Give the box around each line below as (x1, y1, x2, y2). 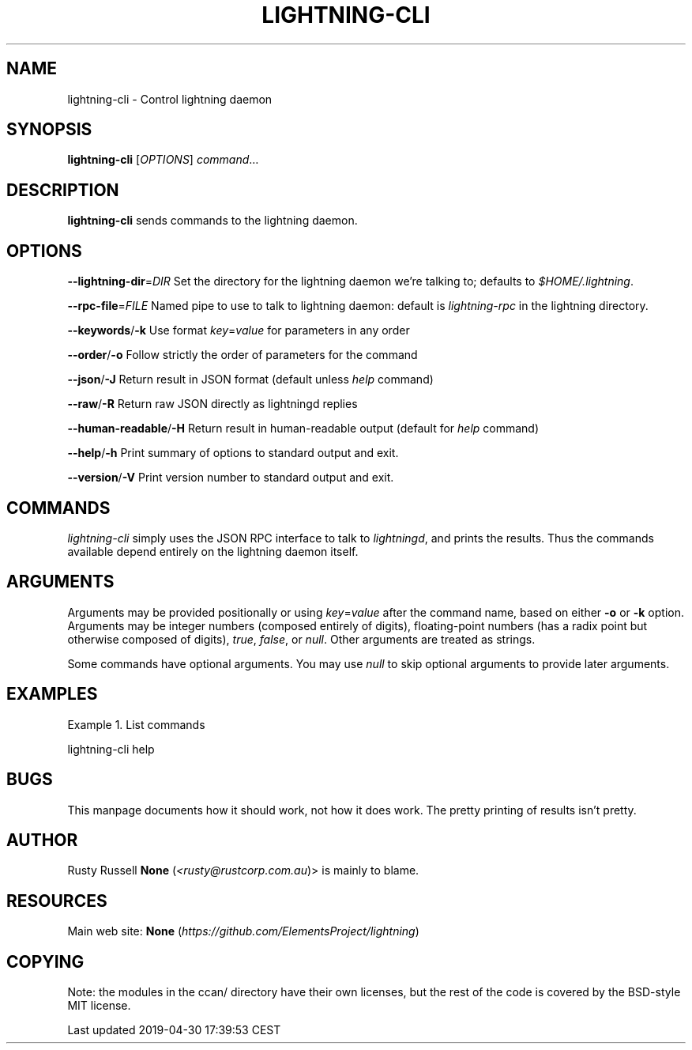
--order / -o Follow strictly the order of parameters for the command (67, 348, 418, 362)
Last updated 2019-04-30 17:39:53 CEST (67, 1023, 281, 1037)
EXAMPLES (6, 684, 98, 704)
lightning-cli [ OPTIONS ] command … (67, 153, 259, 167)
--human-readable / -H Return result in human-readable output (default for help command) (67, 421, 540, 436)
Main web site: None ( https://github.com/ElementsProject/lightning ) (67, 924, 419, 939)
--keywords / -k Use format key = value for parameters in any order (67, 323, 410, 338)
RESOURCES (6, 890, 107, 911)
